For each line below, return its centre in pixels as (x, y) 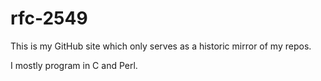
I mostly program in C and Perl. (74, 65)
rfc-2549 (49, 18)
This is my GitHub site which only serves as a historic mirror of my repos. (161, 46)
